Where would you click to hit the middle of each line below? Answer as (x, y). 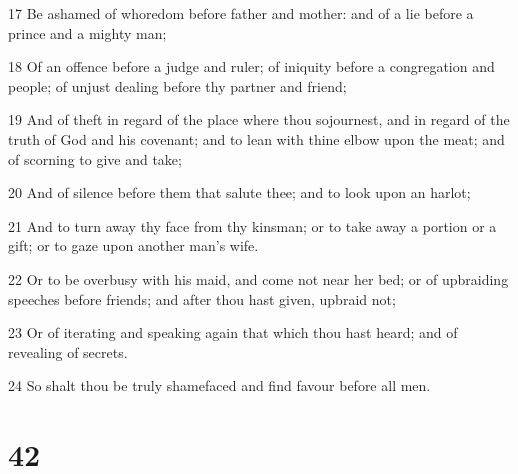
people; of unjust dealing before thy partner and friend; (177, 85)
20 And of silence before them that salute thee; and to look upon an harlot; (239, 192)
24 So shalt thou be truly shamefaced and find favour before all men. (219, 385)
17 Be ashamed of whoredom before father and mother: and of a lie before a (241, 13)
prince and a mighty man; (87, 32)
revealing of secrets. (68, 351)
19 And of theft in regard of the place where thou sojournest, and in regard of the (259, 119)
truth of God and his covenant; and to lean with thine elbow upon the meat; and (256, 138)
